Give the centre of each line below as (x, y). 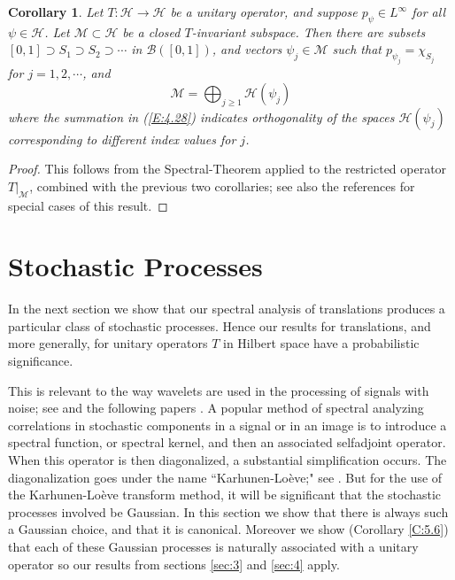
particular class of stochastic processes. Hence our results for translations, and (220, 325)
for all (428, 12)
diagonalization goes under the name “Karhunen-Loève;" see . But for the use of (225, 477)
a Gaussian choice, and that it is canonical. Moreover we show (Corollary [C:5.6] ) (228, 529)
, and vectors (247, 49)
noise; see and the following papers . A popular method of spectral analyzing (216, 408)
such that (357, 49)
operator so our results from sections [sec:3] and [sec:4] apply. (174, 564)
